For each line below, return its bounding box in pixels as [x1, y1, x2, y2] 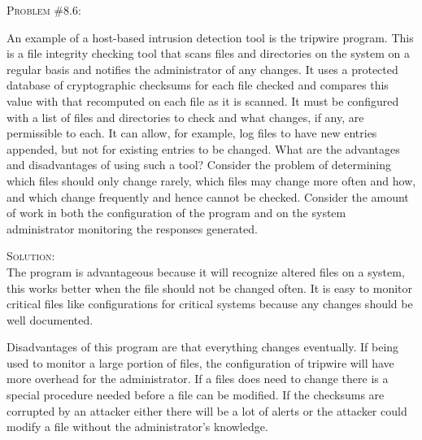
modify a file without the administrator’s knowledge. [7, 418, 268, 435]
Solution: [7, 247, 55, 264]
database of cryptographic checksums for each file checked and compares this [7, 76, 389, 94]
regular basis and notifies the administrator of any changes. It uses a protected [7, 60, 398, 77]
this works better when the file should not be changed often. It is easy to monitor [7, 279, 413, 296]
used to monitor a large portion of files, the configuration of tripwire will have [7, 354, 394, 371]
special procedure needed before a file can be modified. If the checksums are [7, 386, 385, 403]
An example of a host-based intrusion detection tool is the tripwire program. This [7, 28, 414, 46]
